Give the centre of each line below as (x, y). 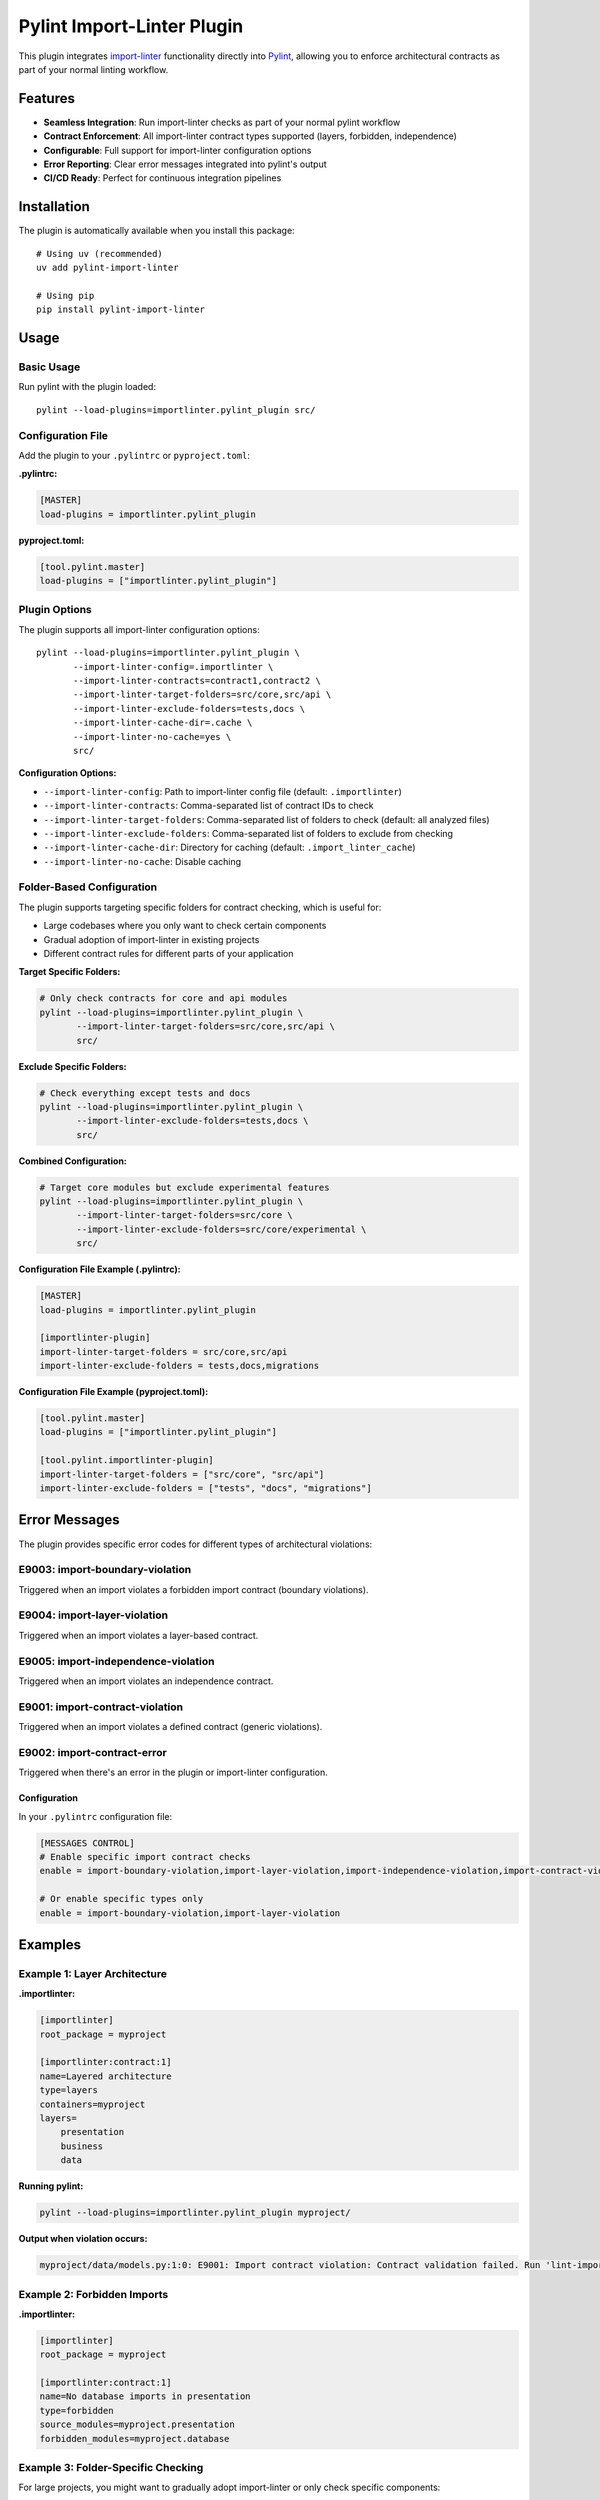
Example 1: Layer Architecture (92, 1973)
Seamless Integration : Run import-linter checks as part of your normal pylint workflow (222, 122)
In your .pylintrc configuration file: (95, 1816)
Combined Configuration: (72, 1161)
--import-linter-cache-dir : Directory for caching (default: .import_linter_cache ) (229, 847)
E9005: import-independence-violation (116, 1661)
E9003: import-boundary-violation (105, 1570)
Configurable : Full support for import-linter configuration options (177, 150)
